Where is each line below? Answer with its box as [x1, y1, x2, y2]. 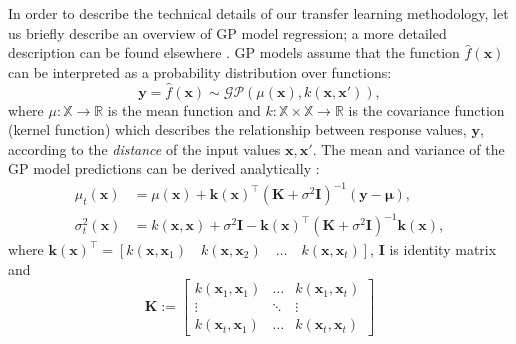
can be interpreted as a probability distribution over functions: [8, 61, 392, 82]
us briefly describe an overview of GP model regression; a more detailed [8, 22, 447, 43]
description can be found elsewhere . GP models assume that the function [8, 42, 460, 63]
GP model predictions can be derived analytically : [8, 158, 320, 179]
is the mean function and [107, 99, 261, 120]
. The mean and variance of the [312, 138, 505, 159]
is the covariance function [348, 99, 505, 120]
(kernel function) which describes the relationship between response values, [8, 119, 467, 140]
